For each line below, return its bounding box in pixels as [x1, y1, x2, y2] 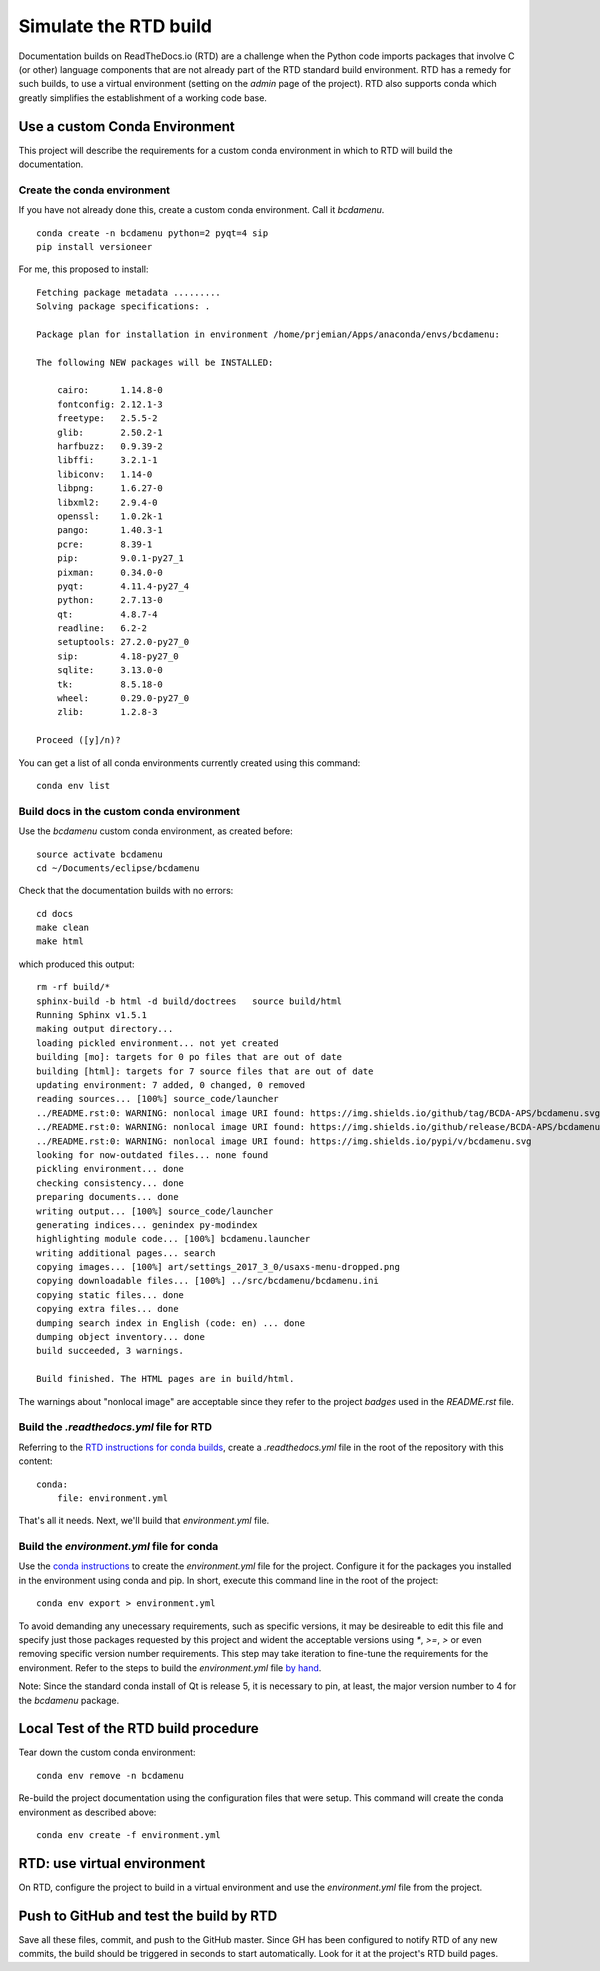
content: [18, 1455, 54, 1467]
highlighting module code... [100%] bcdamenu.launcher [36, 1233, 311, 1245]
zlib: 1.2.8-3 [56, 706, 158, 718]
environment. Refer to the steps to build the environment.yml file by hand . [18, 1661, 322, 1674]
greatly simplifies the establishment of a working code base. [18, 91, 267, 104]
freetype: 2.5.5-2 [56, 413, 158, 424]
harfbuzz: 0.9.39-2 [56, 441, 164, 452]
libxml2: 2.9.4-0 [56, 496, 158, 508]
